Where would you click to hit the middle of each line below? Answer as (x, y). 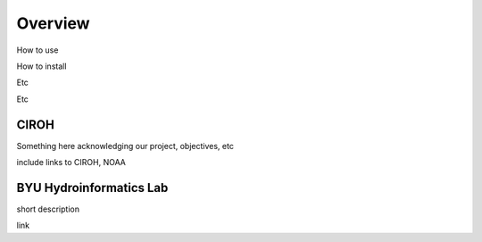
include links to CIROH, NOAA (71, 163)
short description (48, 209)
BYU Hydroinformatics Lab (92, 188)
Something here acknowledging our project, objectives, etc (125, 146)
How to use (37, 50)
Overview (53, 23)
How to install (42, 66)
